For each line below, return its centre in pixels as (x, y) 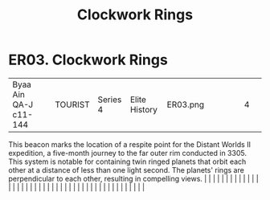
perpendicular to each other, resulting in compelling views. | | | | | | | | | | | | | (133, 178)
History (144, 109)
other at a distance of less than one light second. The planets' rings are (127, 169)
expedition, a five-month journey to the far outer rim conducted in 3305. (128, 153)
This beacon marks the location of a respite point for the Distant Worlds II (130, 144)
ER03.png (186, 104)
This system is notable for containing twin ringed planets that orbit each (127, 161)
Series (110, 100)
